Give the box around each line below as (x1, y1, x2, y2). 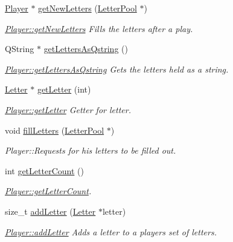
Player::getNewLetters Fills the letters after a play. (5, 22, 193, 34)
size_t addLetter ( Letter (5, 204, 96, 217)
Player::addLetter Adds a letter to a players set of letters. (5, 225, 217, 238)
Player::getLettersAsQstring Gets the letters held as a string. (5, 62, 229, 75)
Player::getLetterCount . (5, 185, 92, 197)
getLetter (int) (37, 83, 91, 96)
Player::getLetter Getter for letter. (5, 103, 131, 116)
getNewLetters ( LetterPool (38, 2, 137, 14)
